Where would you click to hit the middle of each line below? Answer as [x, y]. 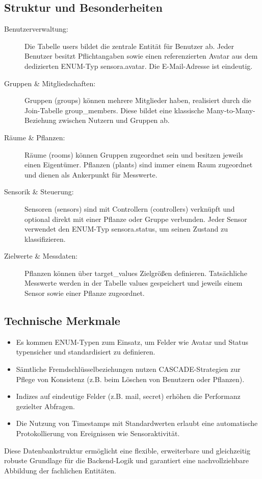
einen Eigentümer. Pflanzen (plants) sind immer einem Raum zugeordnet [139, 165]
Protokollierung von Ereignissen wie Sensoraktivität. [98, 433]
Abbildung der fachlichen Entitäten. [60, 470]
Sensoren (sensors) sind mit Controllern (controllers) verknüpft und [130, 208]
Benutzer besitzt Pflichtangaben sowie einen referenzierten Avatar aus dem [141, 56]
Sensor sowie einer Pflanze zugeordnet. [85, 293]
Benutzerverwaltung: [36, 29]
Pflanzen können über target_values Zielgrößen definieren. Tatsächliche [136, 273]
